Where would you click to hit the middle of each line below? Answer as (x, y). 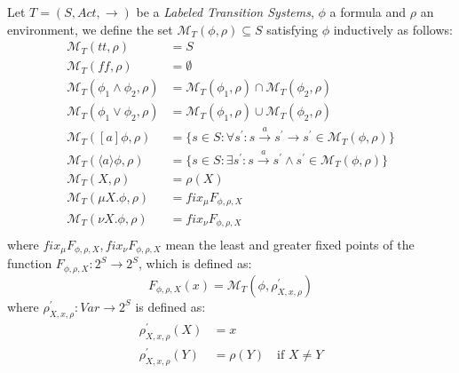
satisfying (292, 29)
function (30, 263)
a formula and (368, 12)
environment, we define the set (90, 29)
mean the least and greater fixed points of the (290, 244)
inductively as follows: (393, 29)
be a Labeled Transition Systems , (225, 12)
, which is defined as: (195, 263)
